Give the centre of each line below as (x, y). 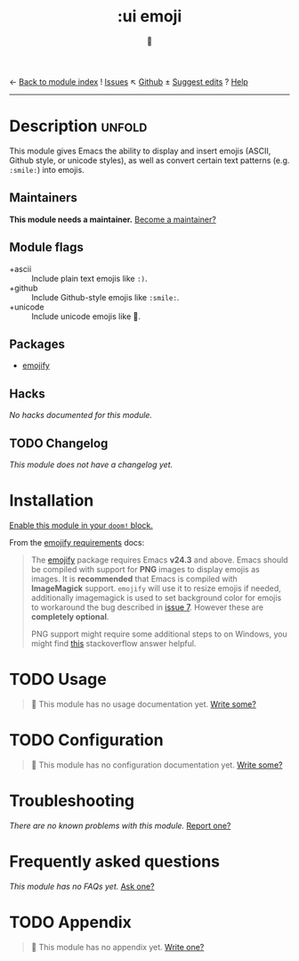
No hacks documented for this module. (81, 415)
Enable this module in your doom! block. (81, 525)
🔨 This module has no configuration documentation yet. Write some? (157, 765)
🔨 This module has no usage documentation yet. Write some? (143, 704)
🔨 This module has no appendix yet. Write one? (117, 947)
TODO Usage (58, 680)
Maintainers (44, 198)
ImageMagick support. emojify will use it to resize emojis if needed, (156, 588)
